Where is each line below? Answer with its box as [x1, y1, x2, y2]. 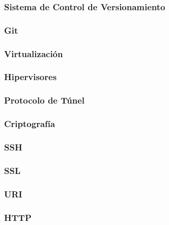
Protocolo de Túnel [4, 94, 85, 107]
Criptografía [4, 117, 55, 130]
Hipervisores [4, 70, 57, 83]
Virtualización [4, 47, 63, 60]
